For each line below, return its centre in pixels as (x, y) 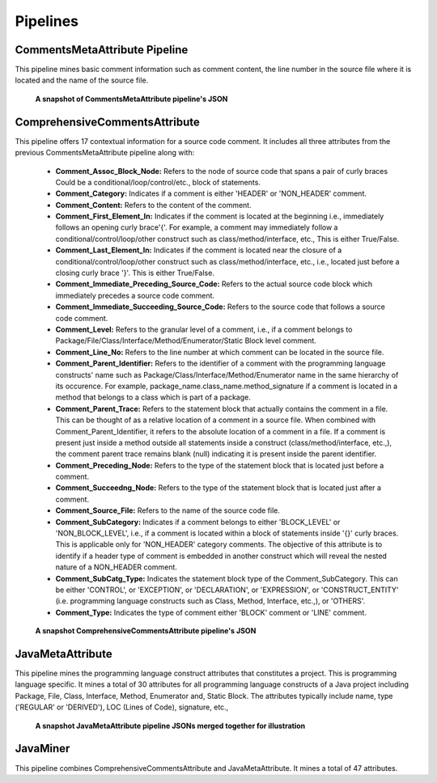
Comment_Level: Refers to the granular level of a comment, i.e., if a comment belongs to (204, 329)
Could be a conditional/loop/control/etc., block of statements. (158, 182)
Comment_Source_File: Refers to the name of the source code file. (168, 510)
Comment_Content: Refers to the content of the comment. (153, 205)
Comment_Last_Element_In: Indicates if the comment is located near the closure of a (199, 250)
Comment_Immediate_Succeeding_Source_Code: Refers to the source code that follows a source (221, 307)
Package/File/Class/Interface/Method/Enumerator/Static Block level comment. (186, 341)
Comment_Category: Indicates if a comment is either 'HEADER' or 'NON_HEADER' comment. (211, 193)
